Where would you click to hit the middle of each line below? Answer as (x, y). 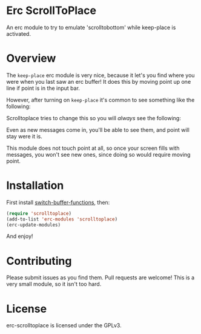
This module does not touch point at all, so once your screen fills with (93, 148)
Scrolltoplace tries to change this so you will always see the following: (94, 118)
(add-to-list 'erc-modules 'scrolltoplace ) (62, 219)
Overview (31, 59)
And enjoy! (20, 236)
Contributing (39, 261)
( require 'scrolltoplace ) (39, 213)
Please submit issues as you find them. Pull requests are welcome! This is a (100, 278)
